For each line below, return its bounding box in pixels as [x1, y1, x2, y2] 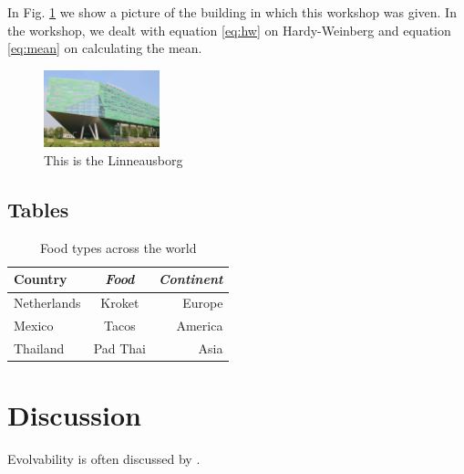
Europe [182, 293, 223, 312]
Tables [7, 195, 69, 224]
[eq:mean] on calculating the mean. [7, 38, 202, 58]
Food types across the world [39, 237, 197, 257]
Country [14, 269, 67, 289]
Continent [159, 269, 223, 289]
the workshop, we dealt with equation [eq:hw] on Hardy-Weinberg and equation [7, 20, 451, 39]
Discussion [7, 396, 141, 434]
